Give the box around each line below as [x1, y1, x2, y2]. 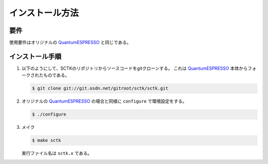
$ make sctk [32, 138, 62, 143]
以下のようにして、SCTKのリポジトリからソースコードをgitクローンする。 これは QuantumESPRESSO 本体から [21, 65, 248, 71]
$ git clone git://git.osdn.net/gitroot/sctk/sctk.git [32, 86, 168, 91]
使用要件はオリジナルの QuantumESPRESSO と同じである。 [9, 40, 132, 46]
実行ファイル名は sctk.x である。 [21, 150, 92, 156]
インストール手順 [9, 52, 62, 60]
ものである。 [43, 72, 69, 78]
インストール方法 [9, 7, 79, 18]
